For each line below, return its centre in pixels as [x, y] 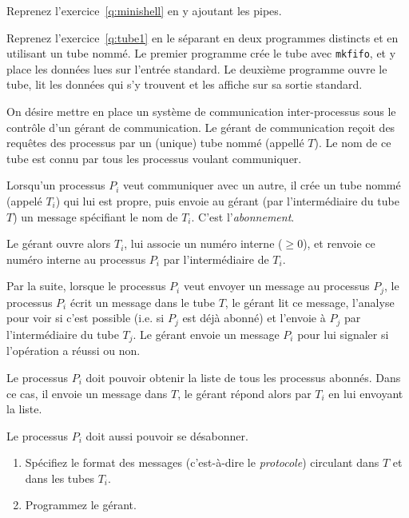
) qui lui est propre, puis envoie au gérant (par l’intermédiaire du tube [227, 201]
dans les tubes [60, 478]
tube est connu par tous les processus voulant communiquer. [154, 158]
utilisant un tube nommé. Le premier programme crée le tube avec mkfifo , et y [201, 53]
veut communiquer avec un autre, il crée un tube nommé [262, 185]
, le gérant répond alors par [244, 393]
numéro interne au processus [76, 259]
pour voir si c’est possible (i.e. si [85, 318]
